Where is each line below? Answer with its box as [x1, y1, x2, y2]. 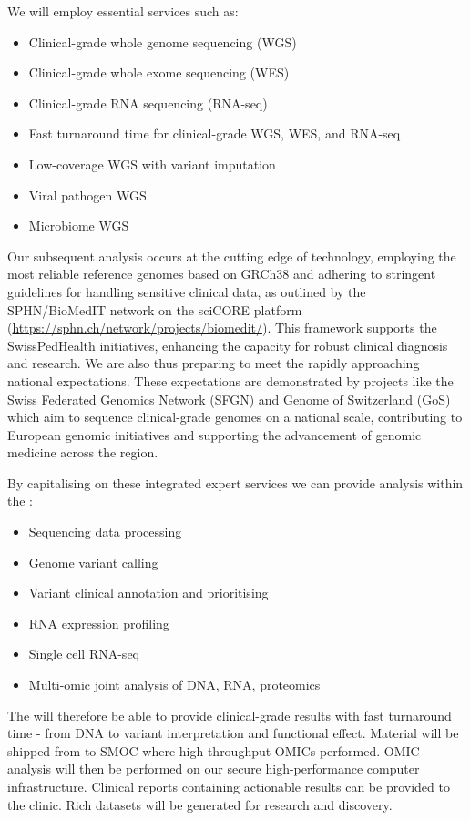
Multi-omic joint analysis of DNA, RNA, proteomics [28, 675, 321, 694]
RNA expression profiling [28, 613, 169, 632]
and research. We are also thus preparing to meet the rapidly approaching [7, 354, 420, 373]
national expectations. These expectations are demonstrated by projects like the [7, 371, 454, 390]
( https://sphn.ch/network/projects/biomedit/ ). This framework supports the [7, 318, 437, 337]
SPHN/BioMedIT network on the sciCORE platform [7, 300, 302, 319]
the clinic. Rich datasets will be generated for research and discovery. [7, 794, 393, 814]
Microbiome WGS [28, 216, 129, 235]
